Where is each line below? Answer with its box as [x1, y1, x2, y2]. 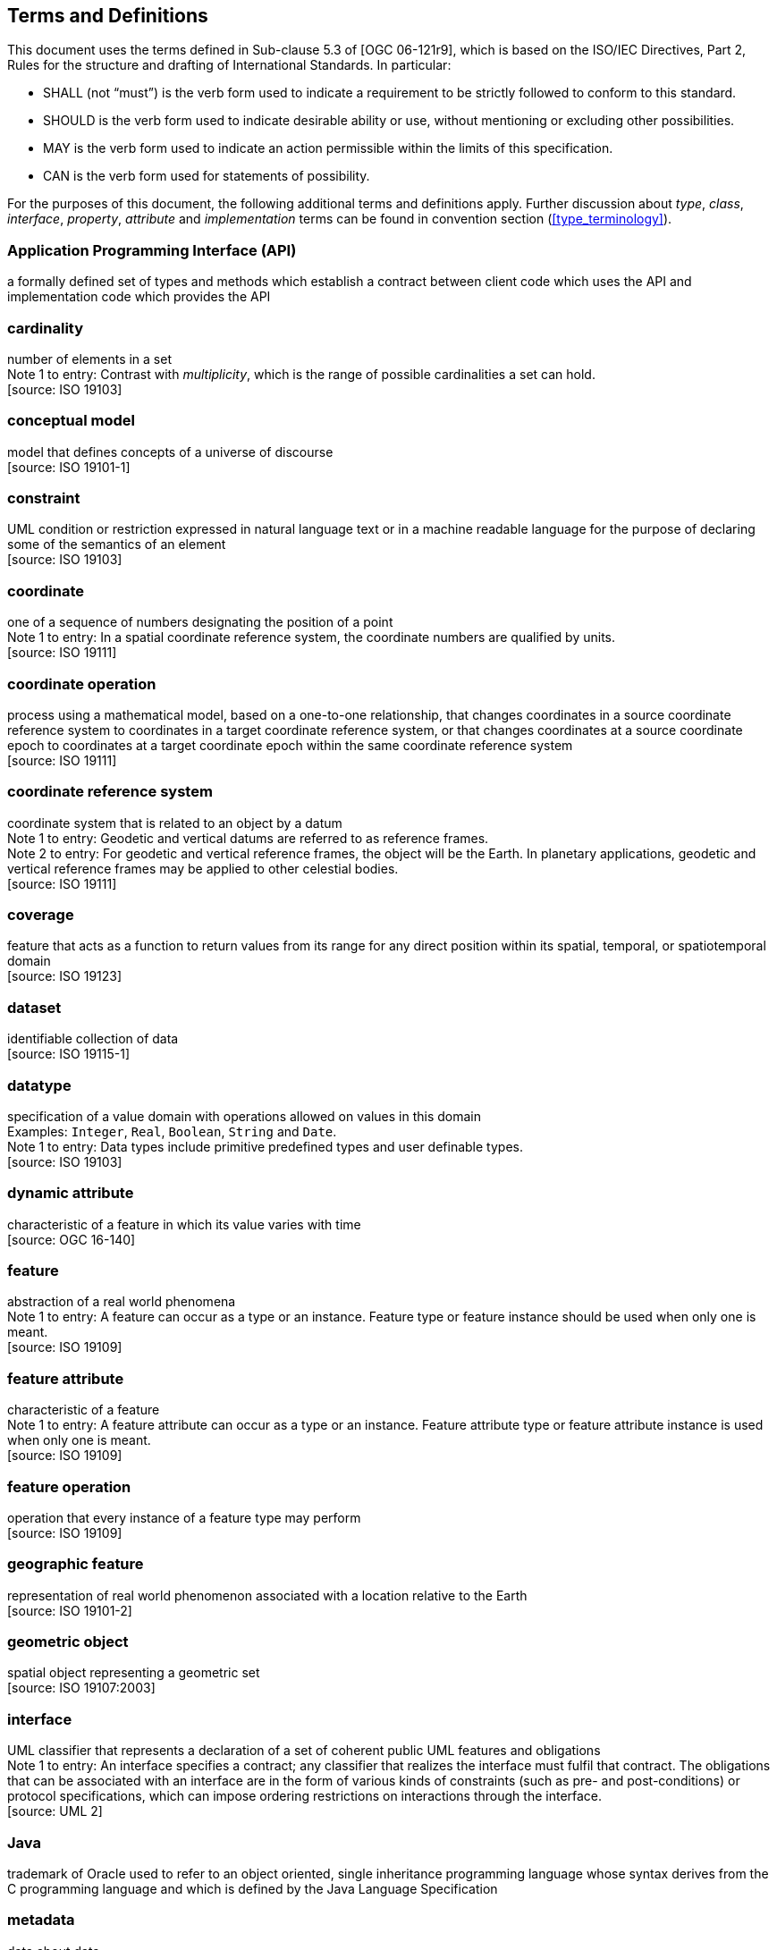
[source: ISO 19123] [7, 968, 122, 984]
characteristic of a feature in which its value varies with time [7, 1216, 361, 1232]
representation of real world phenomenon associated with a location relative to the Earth [7, 1587, 528, 1603]
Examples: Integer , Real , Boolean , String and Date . [7, 1123, 337, 1139]
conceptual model [7, 411, 135, 430]
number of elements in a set [7, 350, 172, 367]
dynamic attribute [7, 1184, 134, 1203]
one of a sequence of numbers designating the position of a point [7, 614, 393, 630]
